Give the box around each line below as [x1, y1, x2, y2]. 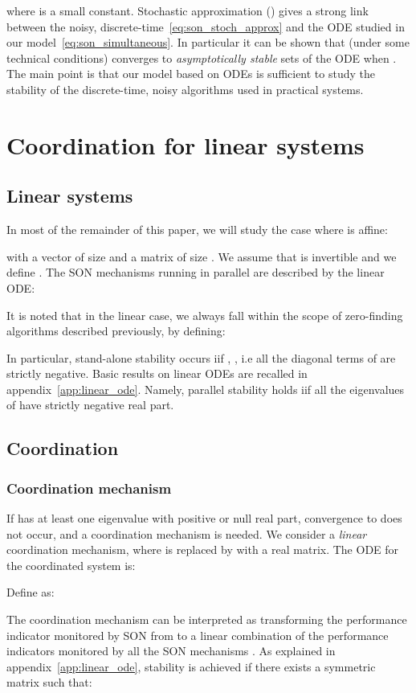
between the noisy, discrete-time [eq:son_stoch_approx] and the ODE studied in [6, 18, 405, 35]
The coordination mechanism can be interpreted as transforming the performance [6, 611, 407, 628]
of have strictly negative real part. [6, 396, 174, 413]
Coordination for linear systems [6, 128, 365, 161]
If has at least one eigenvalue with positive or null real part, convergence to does [6, 510, 402, 527]
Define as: [6, 584, 55, 601]
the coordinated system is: [6, 556, 136, 573]
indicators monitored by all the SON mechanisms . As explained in [6, 642, 336, 659]
